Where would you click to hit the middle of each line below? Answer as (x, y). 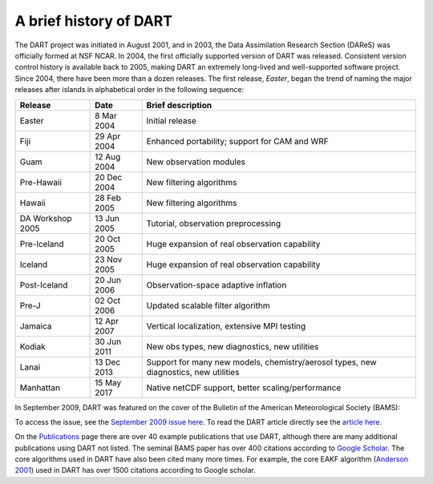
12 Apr (107, 321)
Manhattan (40, 387)
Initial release (171, 120)
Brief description (179, 105)
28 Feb (108, 198)
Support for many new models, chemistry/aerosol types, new (261, 362)
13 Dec (108, 362)
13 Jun (107, 218)
